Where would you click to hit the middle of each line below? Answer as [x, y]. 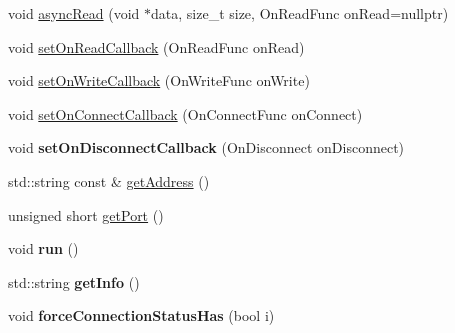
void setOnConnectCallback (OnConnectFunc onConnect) [185, 113]
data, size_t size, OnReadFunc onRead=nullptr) [300, 13]
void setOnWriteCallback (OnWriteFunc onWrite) [159, 80]
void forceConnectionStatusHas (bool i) [141, 315]
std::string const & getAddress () [109, 180]
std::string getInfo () [74, 281]
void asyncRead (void [74, 13]
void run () [43, 248]
